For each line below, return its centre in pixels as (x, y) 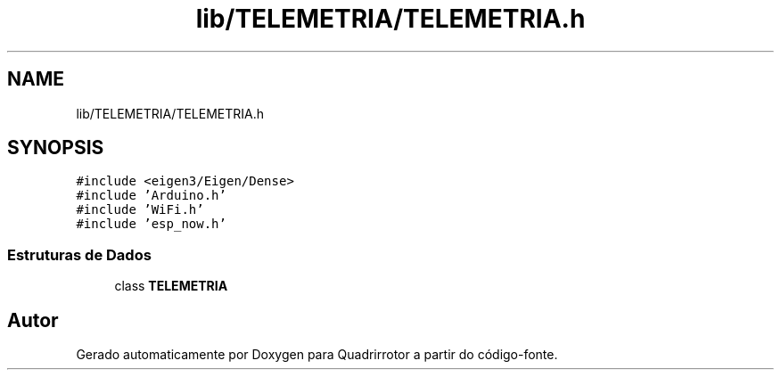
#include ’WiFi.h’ (140, 210)
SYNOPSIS (56, 148)
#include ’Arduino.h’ (151, 196)
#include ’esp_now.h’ (151, 224)
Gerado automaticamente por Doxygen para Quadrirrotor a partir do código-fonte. (317, 355)
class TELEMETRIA (171, 286)
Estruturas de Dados (79, 254)
